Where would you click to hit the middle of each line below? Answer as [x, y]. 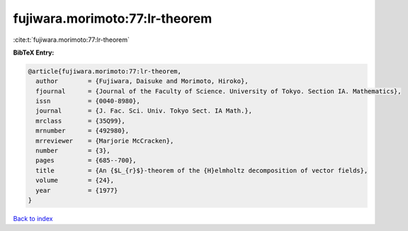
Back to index [33, 218]
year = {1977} [77, 190]
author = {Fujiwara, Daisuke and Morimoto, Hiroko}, [142, 81]
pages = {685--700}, [86, 160]
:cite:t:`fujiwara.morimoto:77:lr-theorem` [72, 40]
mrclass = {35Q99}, [80, 121]
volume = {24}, [75, 180]
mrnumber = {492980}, [83, 131]
